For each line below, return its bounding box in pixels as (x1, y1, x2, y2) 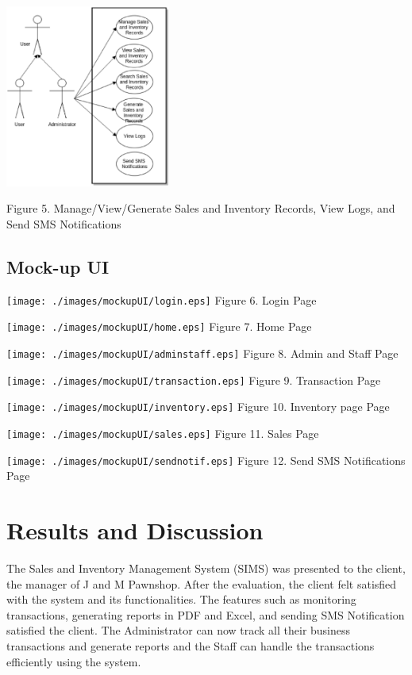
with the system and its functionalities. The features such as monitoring (6, 591, 356, 608)
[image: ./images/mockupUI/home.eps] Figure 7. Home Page (6, 318, 312, 335)
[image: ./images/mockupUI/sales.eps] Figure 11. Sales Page (6, 425, 319, 442)
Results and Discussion (6, 514, 264, 547)
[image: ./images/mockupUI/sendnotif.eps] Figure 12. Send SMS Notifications (6, 451, 406, 468)
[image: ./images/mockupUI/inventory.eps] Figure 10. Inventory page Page (6, 398, 390, 415)
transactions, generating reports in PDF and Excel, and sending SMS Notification (6, 606, 405, 623)
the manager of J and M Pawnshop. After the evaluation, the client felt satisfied (6, 575, 397, 592)
